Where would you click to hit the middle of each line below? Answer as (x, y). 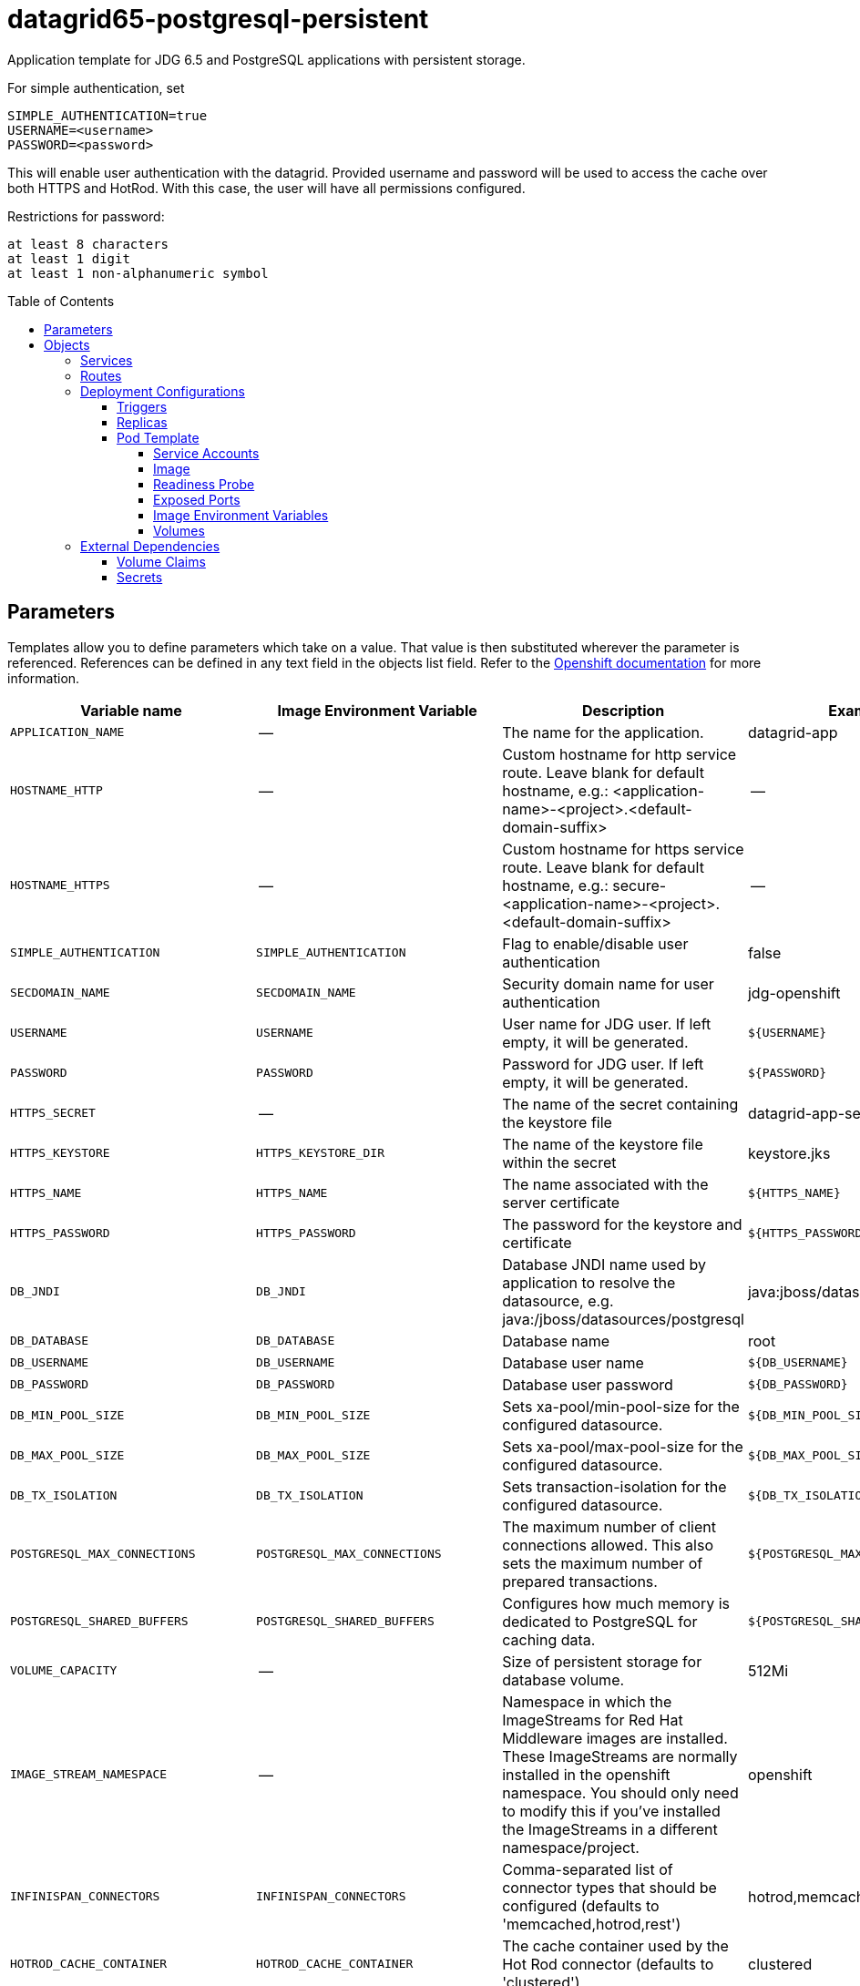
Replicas (142, 422)
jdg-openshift (794, 993)
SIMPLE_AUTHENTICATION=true (107, 115)
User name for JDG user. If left (607, 1024)
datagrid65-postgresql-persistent (218, 19)
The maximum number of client (609, 1526)
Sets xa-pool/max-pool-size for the (623, 1446)
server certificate (561, 1202)
